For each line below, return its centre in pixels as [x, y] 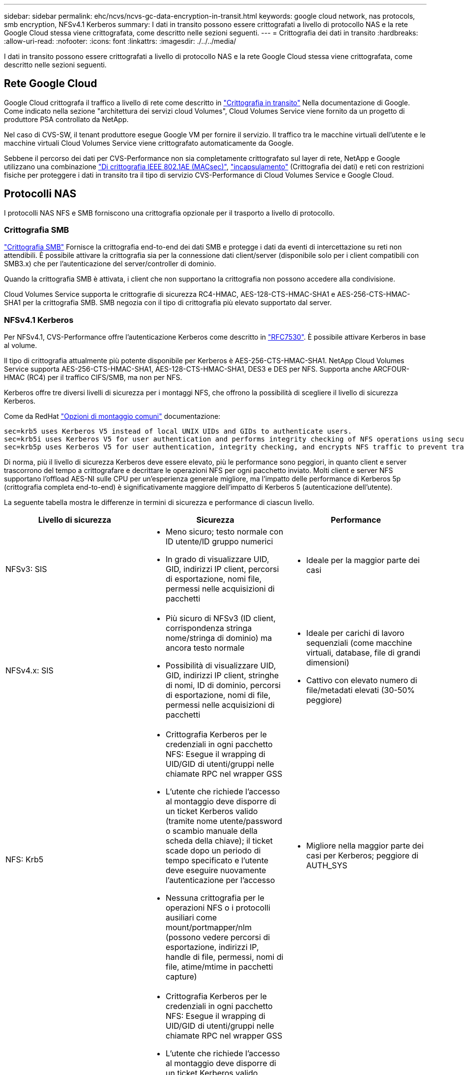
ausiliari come [191, 918]
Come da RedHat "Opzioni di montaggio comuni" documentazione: [112, 416]
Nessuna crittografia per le [215, 898]
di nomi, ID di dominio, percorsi [223, 685]
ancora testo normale [205, 648]
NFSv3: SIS [26, 569]
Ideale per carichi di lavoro [355, 633]
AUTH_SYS [327, 866]
